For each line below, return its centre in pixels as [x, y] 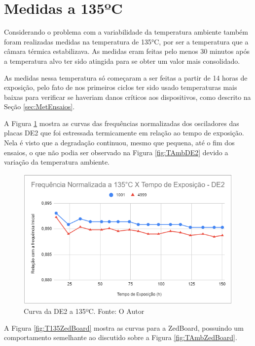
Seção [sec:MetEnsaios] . [39, 107]
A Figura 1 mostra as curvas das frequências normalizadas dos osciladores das [122, 123]
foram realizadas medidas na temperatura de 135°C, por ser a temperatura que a [126, 41]
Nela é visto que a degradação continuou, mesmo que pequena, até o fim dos [119, 143]
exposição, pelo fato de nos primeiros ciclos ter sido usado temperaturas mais [121, 87]
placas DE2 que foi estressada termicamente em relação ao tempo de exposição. [124, 133]
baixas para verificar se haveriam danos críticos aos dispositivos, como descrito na [127, 97]
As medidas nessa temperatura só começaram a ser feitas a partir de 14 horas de [126, 77]
